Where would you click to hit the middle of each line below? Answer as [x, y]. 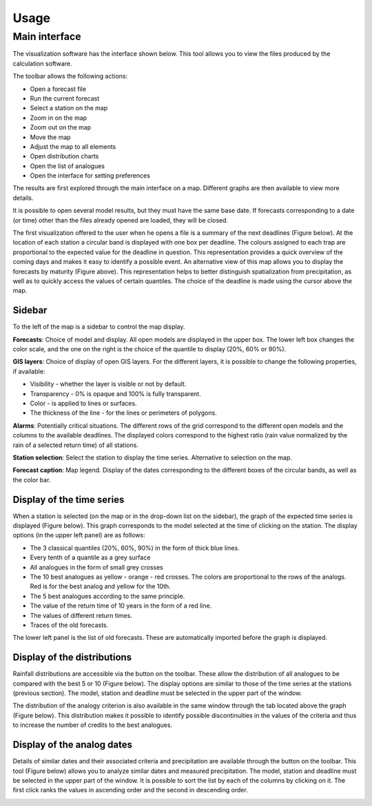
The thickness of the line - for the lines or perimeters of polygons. [123, 413]
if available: [29, 371]
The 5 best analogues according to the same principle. [107, 596]
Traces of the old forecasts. [69, 625]
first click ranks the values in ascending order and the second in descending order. [130, 790]
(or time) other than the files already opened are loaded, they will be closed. [121, 220]
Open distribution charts [64, 156]
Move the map [51, 137]
